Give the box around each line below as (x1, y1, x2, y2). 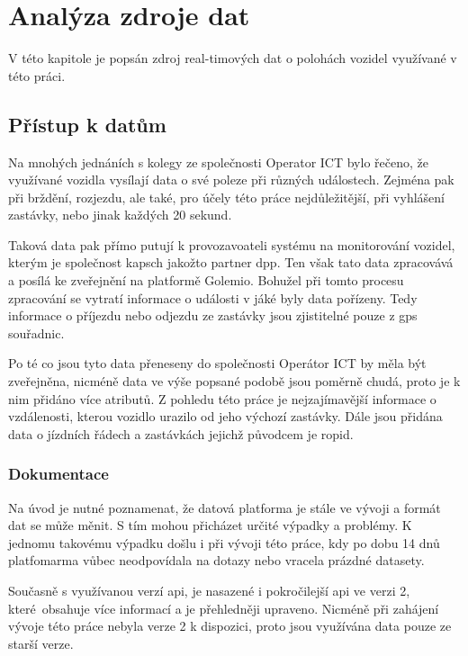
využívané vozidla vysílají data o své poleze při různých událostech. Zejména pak (8, 170, 454, 189)
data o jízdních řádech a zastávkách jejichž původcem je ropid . (8, 424, 354, 443)
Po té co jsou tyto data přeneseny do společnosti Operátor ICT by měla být (8, 354, 427, 373)
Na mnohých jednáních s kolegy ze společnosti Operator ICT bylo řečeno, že (8, 152, 428, 171)
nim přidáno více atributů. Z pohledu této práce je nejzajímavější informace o (8, 389, 436, 408)
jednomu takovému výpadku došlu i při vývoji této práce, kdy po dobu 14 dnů (8, 533, 440, 552)
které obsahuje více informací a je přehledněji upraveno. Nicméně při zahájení (8, 598, 439, 617)
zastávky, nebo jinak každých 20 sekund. (8, 205, 232, 224)
